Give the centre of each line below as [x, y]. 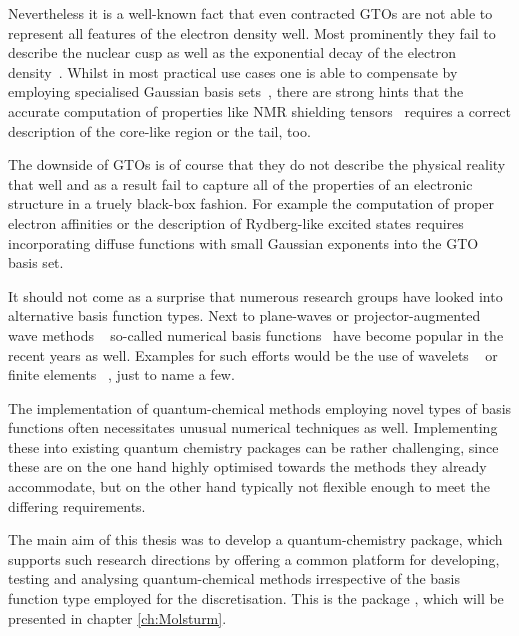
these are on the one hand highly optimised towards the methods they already [247, 466]
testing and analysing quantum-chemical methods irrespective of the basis [234, 578]
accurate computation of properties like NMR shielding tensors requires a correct [259, 110]
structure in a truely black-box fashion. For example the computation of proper [251, 203]
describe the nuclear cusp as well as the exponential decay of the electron [232, 52]
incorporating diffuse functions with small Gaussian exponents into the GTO [243, 242]
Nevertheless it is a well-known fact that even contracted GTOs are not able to [250, 13]
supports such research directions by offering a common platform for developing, [254, 558]
